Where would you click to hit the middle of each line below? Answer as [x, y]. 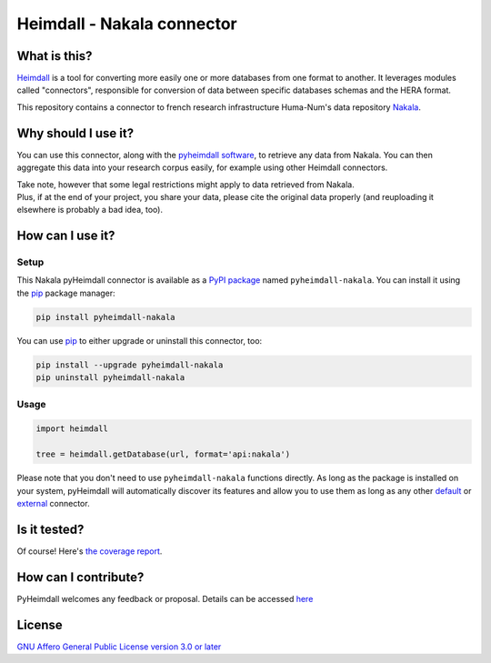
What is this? [55, 56]
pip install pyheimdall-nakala [106, 317]
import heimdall [72, 429]
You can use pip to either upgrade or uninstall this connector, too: [140, 340]
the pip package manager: [66, 293]
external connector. [53, 503]
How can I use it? [66, 236]
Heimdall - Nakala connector [127, 24]
